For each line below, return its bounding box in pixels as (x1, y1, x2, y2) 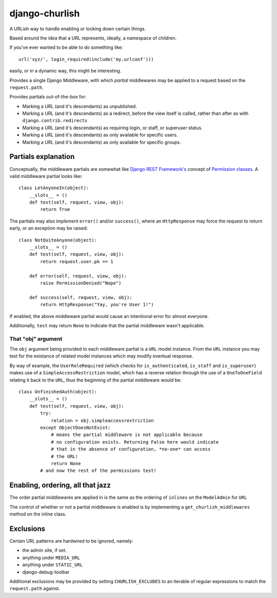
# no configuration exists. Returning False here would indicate (51, 439, 219, 445)
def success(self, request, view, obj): (29, 294, 133, 300)
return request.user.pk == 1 (40, 258, 114, 264)
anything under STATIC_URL (22, 562, 83, 568)
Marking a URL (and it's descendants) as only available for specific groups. (22, 139, 182, 145)
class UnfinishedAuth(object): (18, 389, 97, 395)
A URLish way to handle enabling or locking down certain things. (9, 26, 146, 32)
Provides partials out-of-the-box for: (9, 94, 87, 100)
